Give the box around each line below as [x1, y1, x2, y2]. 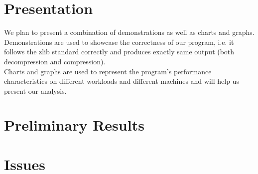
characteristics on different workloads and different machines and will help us [4, 76, 239, 86]
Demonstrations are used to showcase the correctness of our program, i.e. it [4, 36, 234, 47]
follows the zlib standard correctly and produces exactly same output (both [4, 46, 235, 57]
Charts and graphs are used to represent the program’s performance [4, 66, 212, 76]
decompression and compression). [4, 56, 106, 66]
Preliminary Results [4, 115, 144, 135]
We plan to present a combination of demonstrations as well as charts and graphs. [4, 27, 255, 37]
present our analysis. [4, 85, 67, 96]
